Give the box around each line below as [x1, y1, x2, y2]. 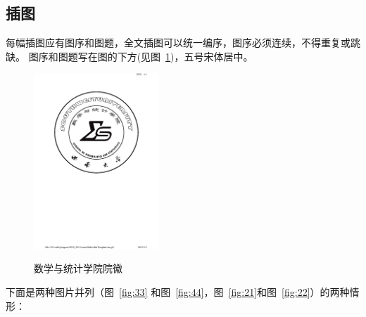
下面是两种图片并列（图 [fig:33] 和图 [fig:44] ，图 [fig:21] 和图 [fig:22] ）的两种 [6, 285, 350, 299]
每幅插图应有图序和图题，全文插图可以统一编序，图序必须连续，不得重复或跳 [6, 35, 360, 50]
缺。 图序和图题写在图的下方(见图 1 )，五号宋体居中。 [6, 48, 253, 63]
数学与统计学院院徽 [34, 261, 122, 276]
